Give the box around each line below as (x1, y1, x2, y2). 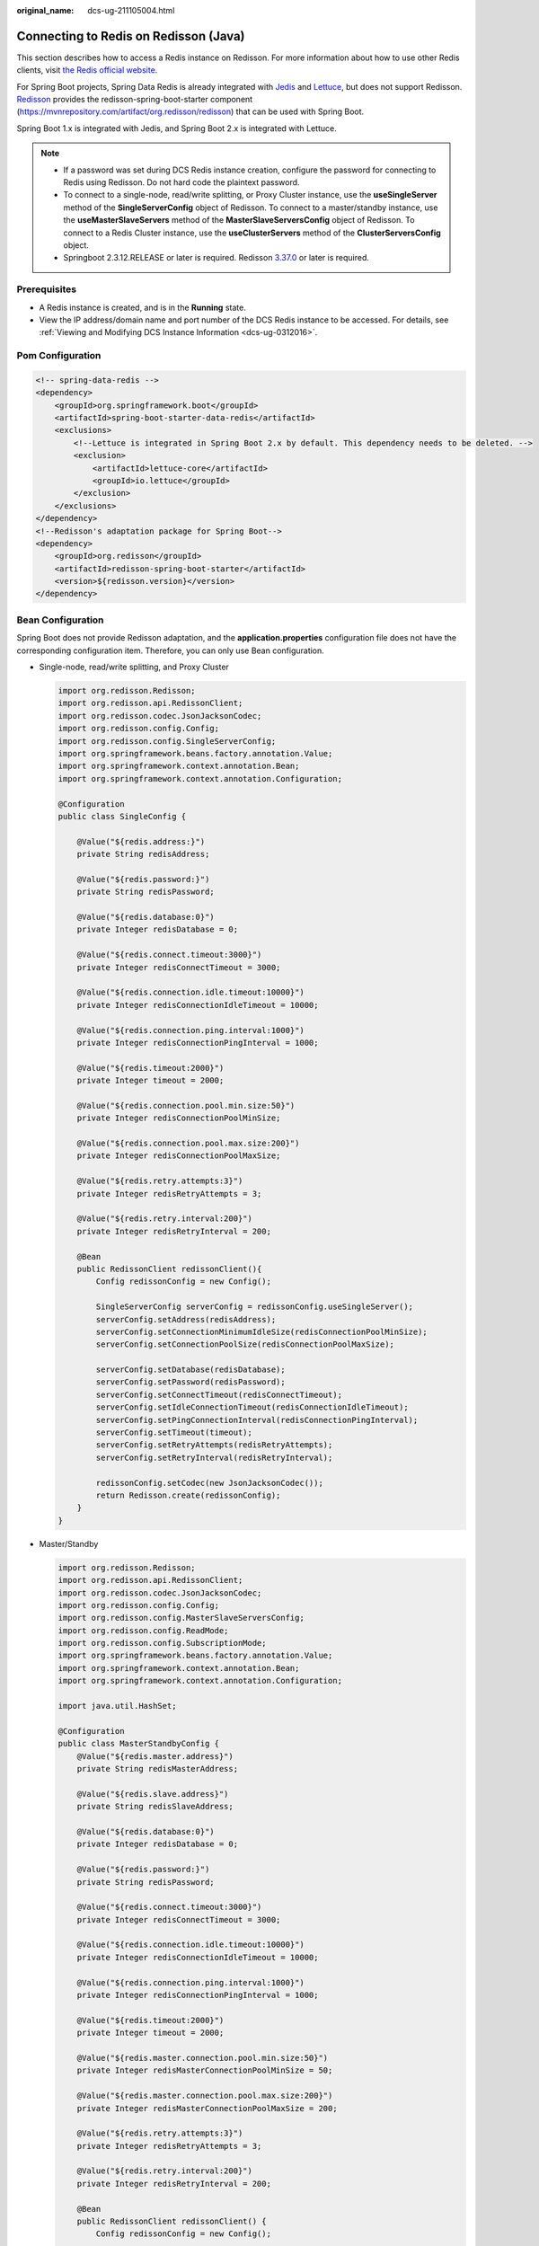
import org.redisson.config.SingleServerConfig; (57, 736, 277, 746)
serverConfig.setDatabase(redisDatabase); (95, 1365, 287, 1375)
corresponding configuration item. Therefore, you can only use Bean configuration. (16, 645, 325, 656)
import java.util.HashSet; (57, 1701, 177, 1711)
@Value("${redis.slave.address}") (76, 1789, 229, 1799)
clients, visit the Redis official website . (16, 65, 158, 75)
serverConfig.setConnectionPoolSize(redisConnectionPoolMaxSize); (95, 1340, 395, 1349)
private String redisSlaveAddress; (76, 1801, 234, 1812)
